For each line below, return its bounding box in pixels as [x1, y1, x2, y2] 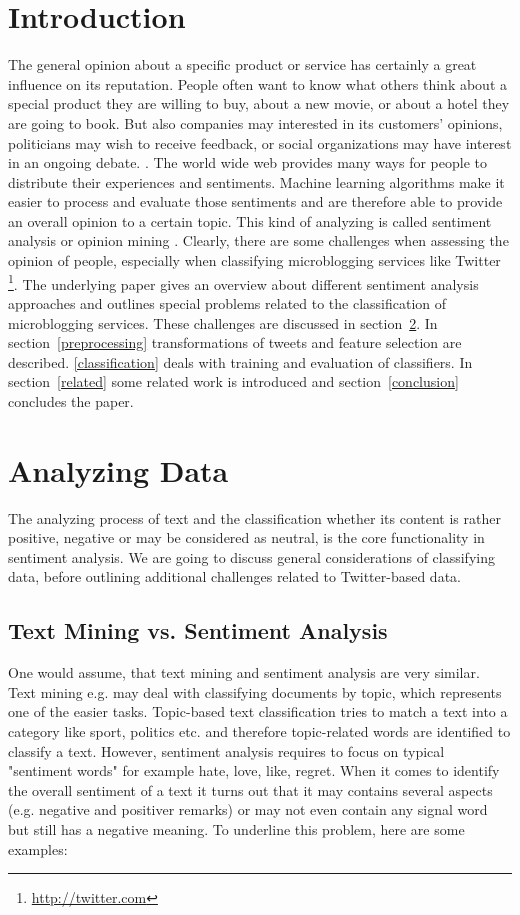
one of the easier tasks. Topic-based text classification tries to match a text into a [8, 701, 508, 722]
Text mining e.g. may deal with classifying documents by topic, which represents [8, 681, 502, 702]
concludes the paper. [8, 390, 134, 411]
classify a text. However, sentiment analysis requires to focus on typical [8, 740, 445, 761]
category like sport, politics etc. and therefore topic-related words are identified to [8, 720, 511, 741]
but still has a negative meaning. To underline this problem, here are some [8, 818, 465, 839]
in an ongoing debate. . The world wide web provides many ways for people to [8, 152, 487, 173]
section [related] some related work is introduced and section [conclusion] [8, 371, 459, 392]
